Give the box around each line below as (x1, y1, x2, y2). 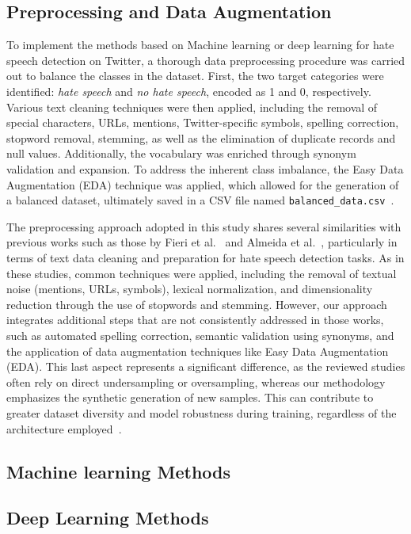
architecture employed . (6, 420, 122, 437)
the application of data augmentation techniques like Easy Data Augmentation (6, 342, 389, 359)
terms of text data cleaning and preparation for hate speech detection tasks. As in (6, 249, 405, 265)
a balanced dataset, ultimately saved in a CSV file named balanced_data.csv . (6, 192, 394, 208)
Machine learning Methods (6, 459, 230, 483)
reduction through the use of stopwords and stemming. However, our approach (6, 296, 387, 312)
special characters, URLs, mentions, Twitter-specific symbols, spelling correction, (6, 114, 399, 131)
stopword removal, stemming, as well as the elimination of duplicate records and (6, 129, 396, 146)
